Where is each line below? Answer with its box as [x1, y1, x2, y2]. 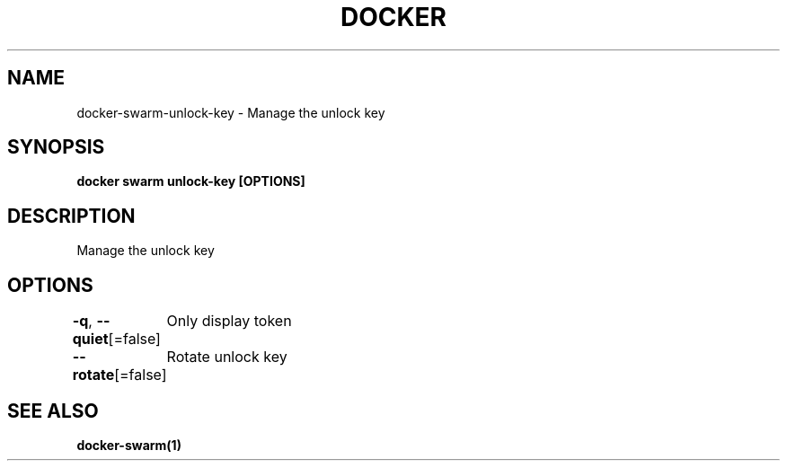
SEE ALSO [7, 399, 99, 422]
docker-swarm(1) [76, 437, 181, 453]
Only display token [166, 312, 292, 331]
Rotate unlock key [166, 348, 287, 366]
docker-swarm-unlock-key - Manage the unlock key [76, 104, 385, 120]
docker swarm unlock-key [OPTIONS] [76, 173, 305, 190]
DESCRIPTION [7, 204, 136, 227]
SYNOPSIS [7, 136, 105, 159]
